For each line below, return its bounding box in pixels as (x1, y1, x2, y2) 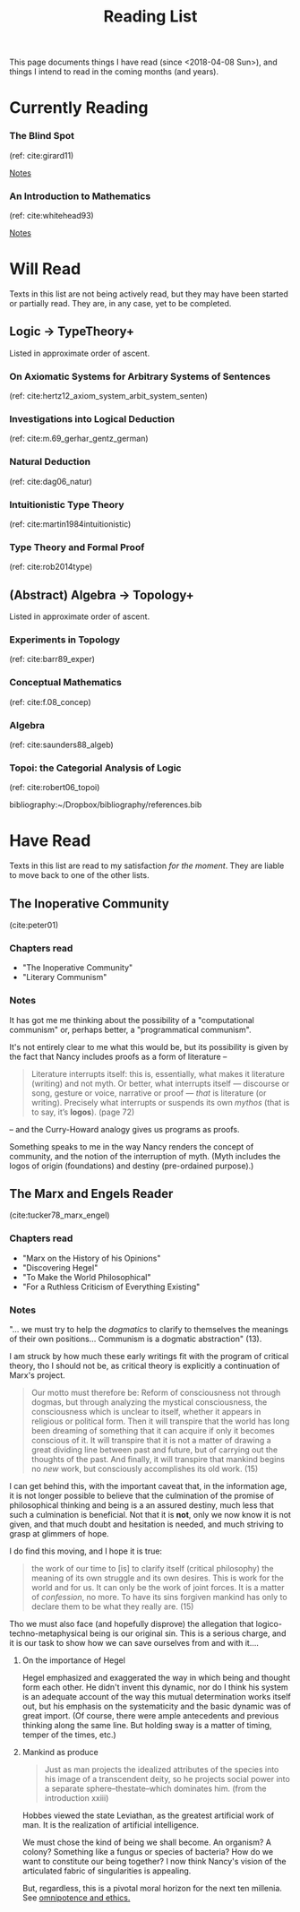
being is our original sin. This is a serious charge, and (89, 1628, 287, 1639)
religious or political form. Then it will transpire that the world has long (30, 1416, 290, 1426)
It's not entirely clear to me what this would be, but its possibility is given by (9, 1041, 289, 1052)
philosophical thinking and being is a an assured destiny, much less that (9, 1499, 275, 1511)
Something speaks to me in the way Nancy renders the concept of (9, 1141, 254, 1152)
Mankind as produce (21, 1746, 99, 1757)
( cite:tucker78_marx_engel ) (9, 1210, 110, 1220)
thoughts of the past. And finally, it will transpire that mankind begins (30, 1453, 285, 1464)
